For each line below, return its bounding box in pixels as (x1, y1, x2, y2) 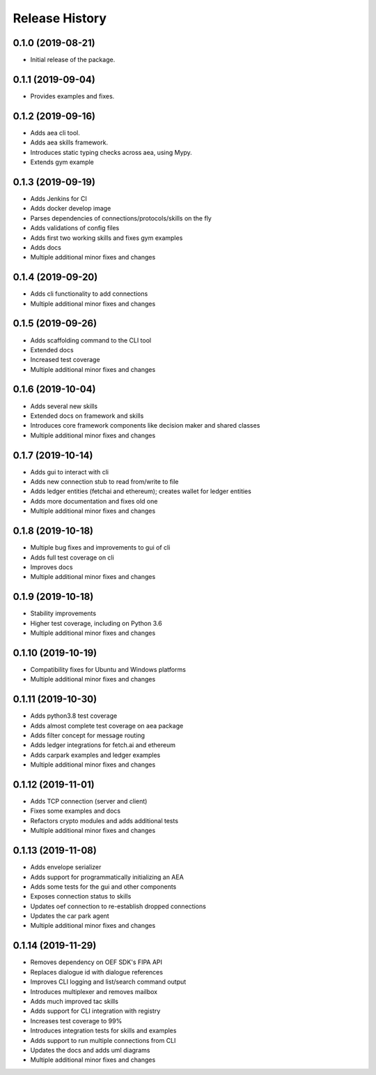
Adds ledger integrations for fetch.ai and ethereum (30, 741, 175, 749)
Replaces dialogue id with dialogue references (30, 968, 164, 976)
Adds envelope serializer (30, 863, 102, 871)
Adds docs (30, 243, 62, 251)
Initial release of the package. (30, 56, 116, 64)
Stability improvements (30, 609, 97, 617)
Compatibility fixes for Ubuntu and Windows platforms (30, 665, 186, 673)
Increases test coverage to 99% (30, 1016, 123, 1025)
